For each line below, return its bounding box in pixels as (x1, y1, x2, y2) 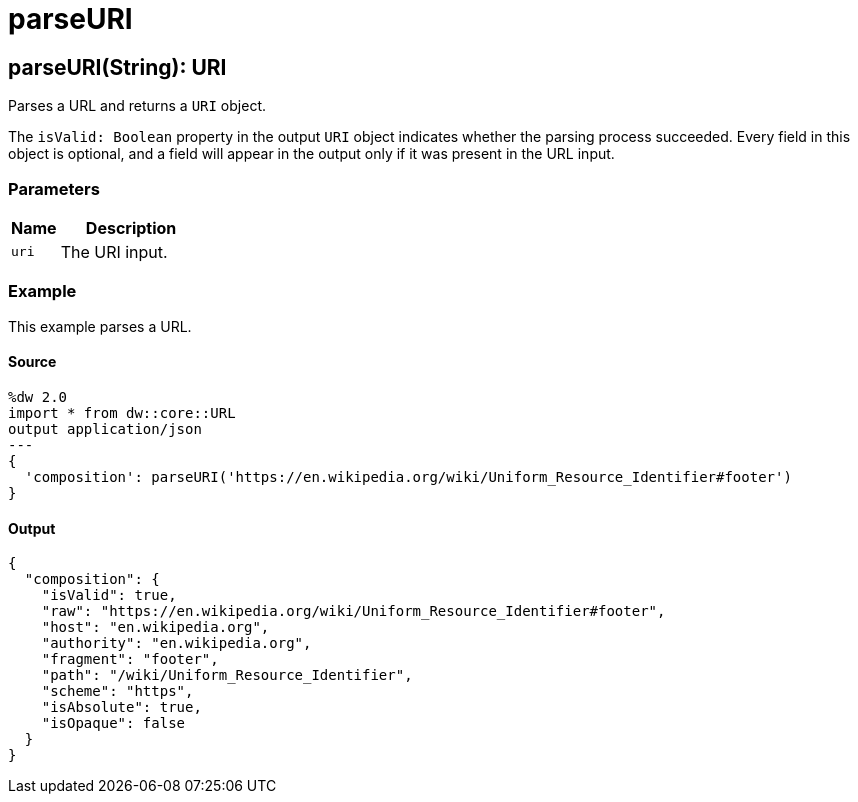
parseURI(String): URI (8, 54, 227, 80)
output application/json (8, 420, 202, 437)
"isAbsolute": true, (41, 699, 202, 716)
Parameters (8, 178, 100, 199)
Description (85, 217, 177, 238)
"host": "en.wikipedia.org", (41, 619, 270, 636)
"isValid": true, (41, 587, 177, 604)
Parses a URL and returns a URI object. (8, 97, 266, 115)
